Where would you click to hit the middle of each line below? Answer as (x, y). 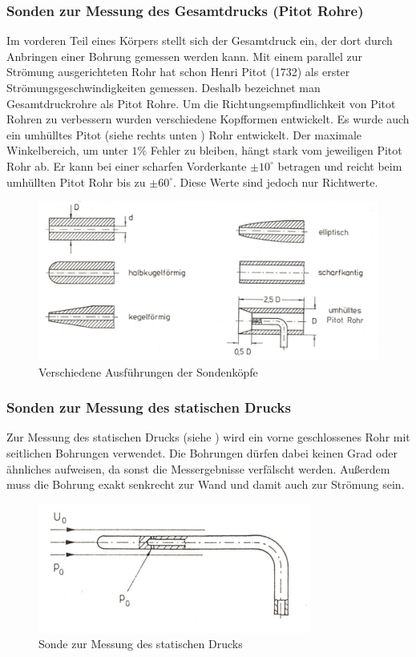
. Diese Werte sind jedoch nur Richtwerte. (275, 181)
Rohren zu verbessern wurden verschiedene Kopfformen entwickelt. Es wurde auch (208, 119)
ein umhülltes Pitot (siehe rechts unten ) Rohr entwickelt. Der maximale (184, 134)
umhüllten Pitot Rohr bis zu (76, 181)
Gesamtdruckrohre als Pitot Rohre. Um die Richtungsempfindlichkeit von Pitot (201, 103)
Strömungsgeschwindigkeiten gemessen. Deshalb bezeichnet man (164, 87)
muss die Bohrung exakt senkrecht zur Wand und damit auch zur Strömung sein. (206, 484)
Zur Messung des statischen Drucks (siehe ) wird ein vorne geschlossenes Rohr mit (208, 437)
